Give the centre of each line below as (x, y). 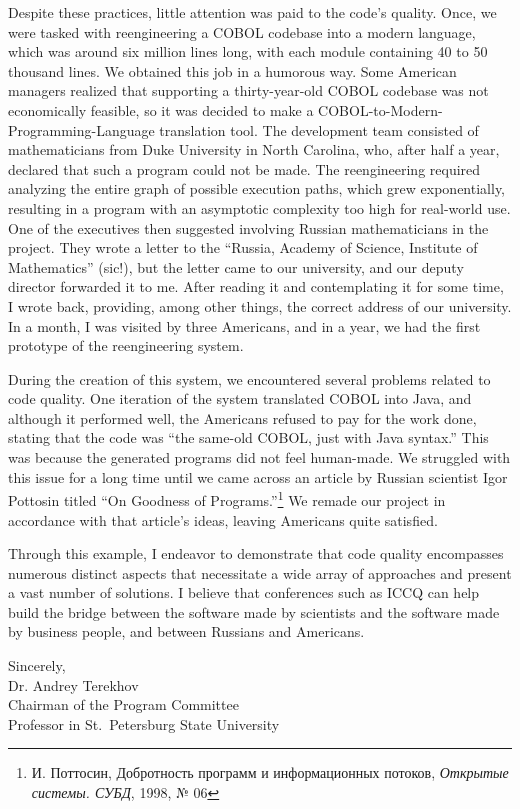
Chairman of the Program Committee (123, 704)
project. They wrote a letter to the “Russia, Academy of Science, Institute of (243, 247)
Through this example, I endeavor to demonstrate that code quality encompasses (256, 553)
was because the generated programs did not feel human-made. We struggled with (259, 457)
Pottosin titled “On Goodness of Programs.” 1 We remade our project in (227, 498)
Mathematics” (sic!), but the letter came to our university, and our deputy (236, 266)
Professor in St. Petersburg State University (144, 723)
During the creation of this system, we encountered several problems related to (249, 378)
